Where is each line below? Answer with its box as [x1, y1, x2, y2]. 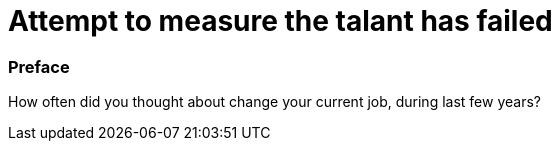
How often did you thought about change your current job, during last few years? [8, 93, 541, 111]
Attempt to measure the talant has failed [8, 4, 553, 38]
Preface [8, 56, 70, 77]
